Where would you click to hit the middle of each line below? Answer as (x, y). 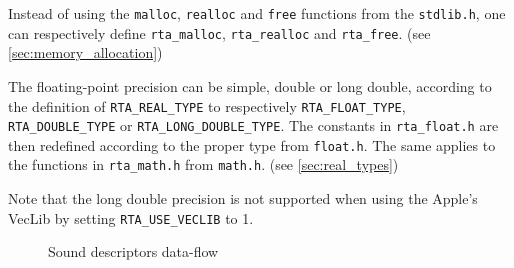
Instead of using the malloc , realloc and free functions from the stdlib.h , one (257, 13)
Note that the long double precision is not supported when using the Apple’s (243, 198)
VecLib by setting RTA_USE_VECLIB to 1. (131, 217)
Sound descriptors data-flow (133, 251)
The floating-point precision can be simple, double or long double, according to (250, 85)
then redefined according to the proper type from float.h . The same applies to (252, 144)
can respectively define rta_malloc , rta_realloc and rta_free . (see (219, 32)
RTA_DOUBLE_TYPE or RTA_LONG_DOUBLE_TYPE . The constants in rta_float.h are (253, 125)
